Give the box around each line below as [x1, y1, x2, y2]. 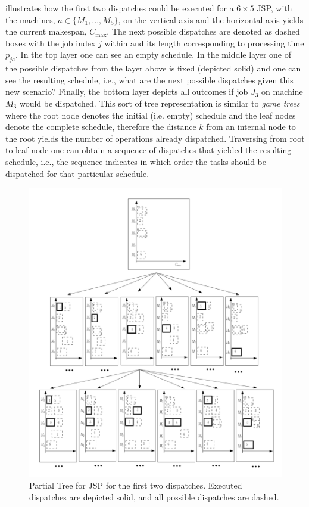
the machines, [5, 13, 55, 26]
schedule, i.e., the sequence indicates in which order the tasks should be [5, 155, 267, 167]
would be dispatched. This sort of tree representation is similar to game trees [19, 97, 300, 109]
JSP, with [257, 2, 292, 14]
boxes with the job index [5, 36, 96, 49]
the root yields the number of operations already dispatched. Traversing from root [5, 132, 305, 144]
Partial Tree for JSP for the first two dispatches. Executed [29, 479, 242, 492]
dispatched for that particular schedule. [5, 167, 149, 179]
